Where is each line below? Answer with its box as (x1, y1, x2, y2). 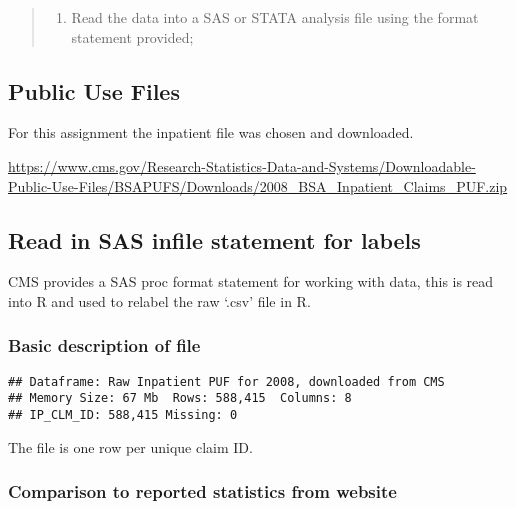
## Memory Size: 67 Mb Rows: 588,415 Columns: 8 (8, 391, 352, 406)
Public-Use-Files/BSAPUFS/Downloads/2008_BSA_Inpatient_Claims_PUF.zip (8, 175, 508, 196)
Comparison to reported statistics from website (8, 479, 397, 504)
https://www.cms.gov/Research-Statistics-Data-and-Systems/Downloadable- (8, 155, 476, 176)
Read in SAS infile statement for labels (8, 224, 421, 255)
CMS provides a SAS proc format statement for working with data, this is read (8, 271, 494, 292)
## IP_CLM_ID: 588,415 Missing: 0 (8, 408, 238, 423)
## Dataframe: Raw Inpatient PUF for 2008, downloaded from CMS (8, 374, 445, 389)
